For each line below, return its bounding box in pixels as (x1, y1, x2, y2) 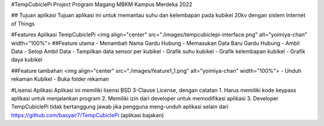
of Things (11, 20, 35, 27)
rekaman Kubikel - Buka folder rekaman (11, 75, 109, 83)
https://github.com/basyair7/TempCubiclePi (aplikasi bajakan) (11, 111, 164, 119)
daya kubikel (11, 56, 43, 63)
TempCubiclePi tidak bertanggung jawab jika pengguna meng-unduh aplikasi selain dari (11, 103, 229, 110)
